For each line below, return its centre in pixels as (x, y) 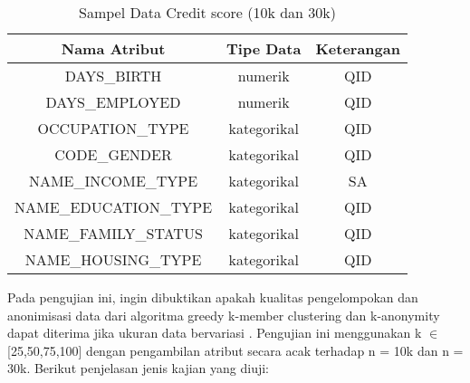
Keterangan (358, 48)
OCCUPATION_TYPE (113, 128)
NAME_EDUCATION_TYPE (114, 207)
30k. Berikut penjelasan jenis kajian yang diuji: (139, 368)
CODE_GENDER (113, 154)
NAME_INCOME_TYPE (113, 181)
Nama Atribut (113, 48)
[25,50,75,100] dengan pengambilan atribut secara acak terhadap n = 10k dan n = (235, 350)
